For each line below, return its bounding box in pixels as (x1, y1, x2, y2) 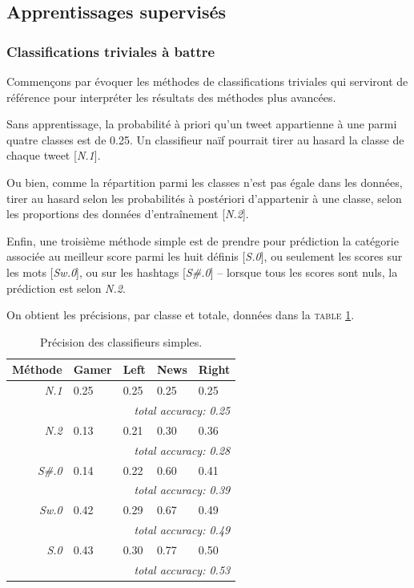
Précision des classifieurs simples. (39, 333, 203, 350)
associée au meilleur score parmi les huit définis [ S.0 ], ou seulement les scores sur (6, 248, 403, 265)
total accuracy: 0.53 (134, 561, 231, 578)
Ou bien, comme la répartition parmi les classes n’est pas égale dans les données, (6, 173, 403, 190)
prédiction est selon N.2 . (6, 279, 126, 296)
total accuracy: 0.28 (134, 441, 231, 458)
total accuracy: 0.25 (134, 402, 231, 418)
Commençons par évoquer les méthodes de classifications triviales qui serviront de (6, 73, 408, 89)
